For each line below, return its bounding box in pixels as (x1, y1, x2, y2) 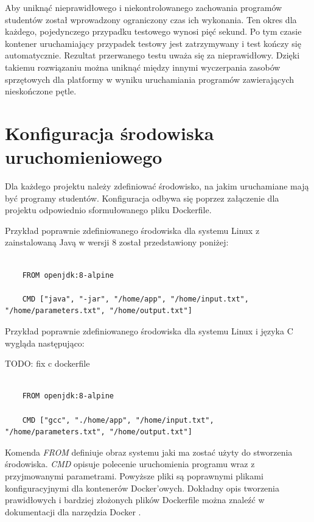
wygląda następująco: (5, 336, 85, 349)
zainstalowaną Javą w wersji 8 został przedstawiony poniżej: (5, 236, 229, 249)
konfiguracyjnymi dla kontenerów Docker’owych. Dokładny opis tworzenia (5, 481, 280, 494)
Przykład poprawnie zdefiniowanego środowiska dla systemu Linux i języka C (5, 325, 293, 337)
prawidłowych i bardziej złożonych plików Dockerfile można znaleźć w (5, 493, 265, 506)
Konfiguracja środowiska (5, 120, 214, 145)
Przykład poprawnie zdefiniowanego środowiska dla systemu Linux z (5, 224, 260, 236)
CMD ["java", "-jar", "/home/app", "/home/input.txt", (22, 294, 249, 303)
